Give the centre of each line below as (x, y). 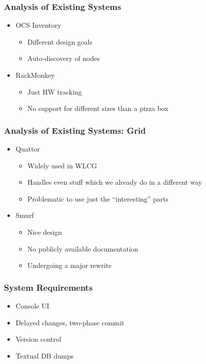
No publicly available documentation (83, 248)
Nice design (45, 232)
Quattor (28, 149)
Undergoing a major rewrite (69, 265)
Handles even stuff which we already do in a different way (115, 182)
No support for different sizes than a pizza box (98, 108)
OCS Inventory (38, 25)
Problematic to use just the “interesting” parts (98, 198)
